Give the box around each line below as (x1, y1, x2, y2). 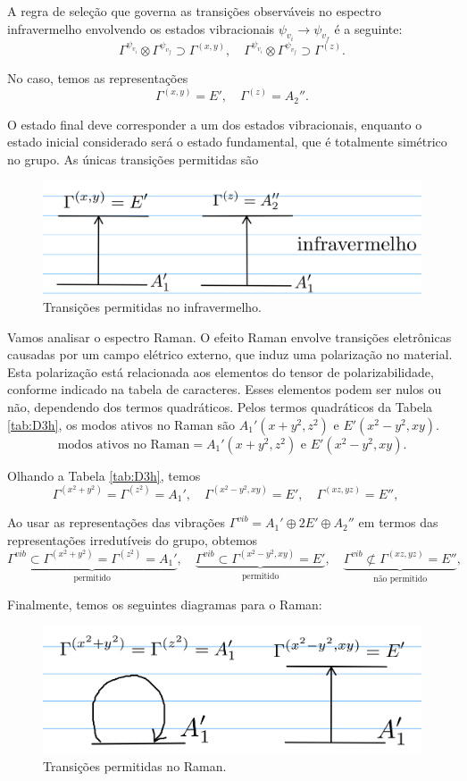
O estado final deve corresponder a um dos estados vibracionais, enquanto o (7, 114, 422, 133)
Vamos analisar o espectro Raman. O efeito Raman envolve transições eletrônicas (7, 327, 452, 346)
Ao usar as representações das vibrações (7, 513, 226, 532)
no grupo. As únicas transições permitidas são (7, 149, 259, 168)
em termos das (358, 513, 438, 532)
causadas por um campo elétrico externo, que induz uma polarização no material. (7, 345, 453, 364)
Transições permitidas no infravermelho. (43, 298, 263, 316)
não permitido (373, 574, 428, 584)
